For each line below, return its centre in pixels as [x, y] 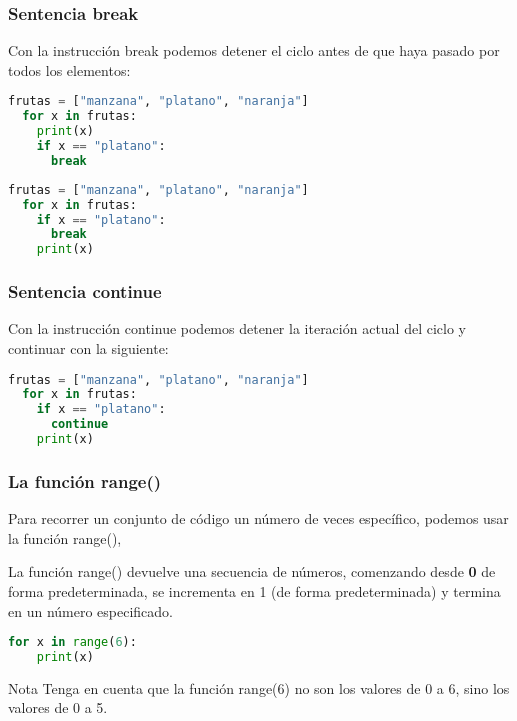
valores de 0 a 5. [58, 707]
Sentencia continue [85, 291]
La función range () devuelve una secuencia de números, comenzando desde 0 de [252, 571]
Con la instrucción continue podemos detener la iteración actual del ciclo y [237, 328]
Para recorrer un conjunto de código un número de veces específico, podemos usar [258, 518]
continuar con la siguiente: [88, 347]
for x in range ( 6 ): [72, 642]
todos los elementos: [69, 69]
